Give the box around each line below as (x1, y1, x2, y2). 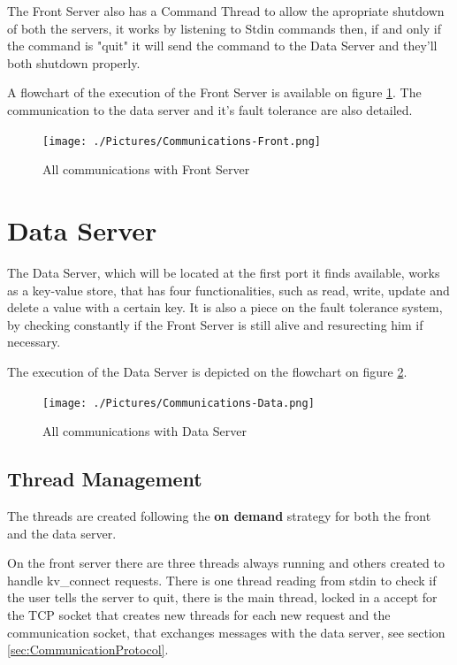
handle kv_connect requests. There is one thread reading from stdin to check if (7, 570, 437, 589)
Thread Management (7, 465, 202, 493)
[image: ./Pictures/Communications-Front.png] (42, 134, 321, 148)
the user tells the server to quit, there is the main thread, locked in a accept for (7, 588, 438, 607)
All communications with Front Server (42, 160, 250, 179)
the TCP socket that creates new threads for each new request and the (7, 605, 391, 623)
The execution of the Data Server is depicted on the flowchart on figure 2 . (7, 362, 407, 380)
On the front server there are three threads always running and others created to (7, 554, 445, 572)
